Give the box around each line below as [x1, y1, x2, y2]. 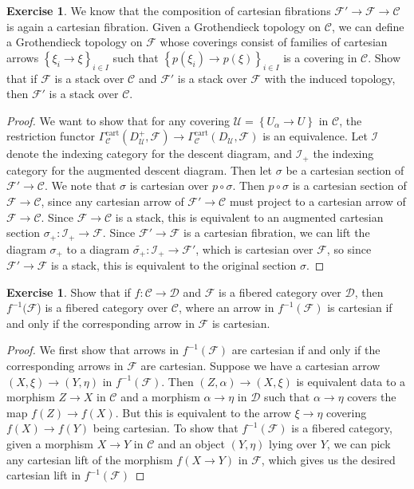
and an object [157, 436, 225, 452]
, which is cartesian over [195, 240, 313, 257]
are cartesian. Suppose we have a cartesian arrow [140, 357, 380, 374]
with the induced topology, [264, 69, 396, 86]
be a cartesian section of [286, 161, 404, 178]
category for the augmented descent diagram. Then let [6, 161, 273, 178]
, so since [326, 240, 372, 257]
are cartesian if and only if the [231, 341, 380, 358]
